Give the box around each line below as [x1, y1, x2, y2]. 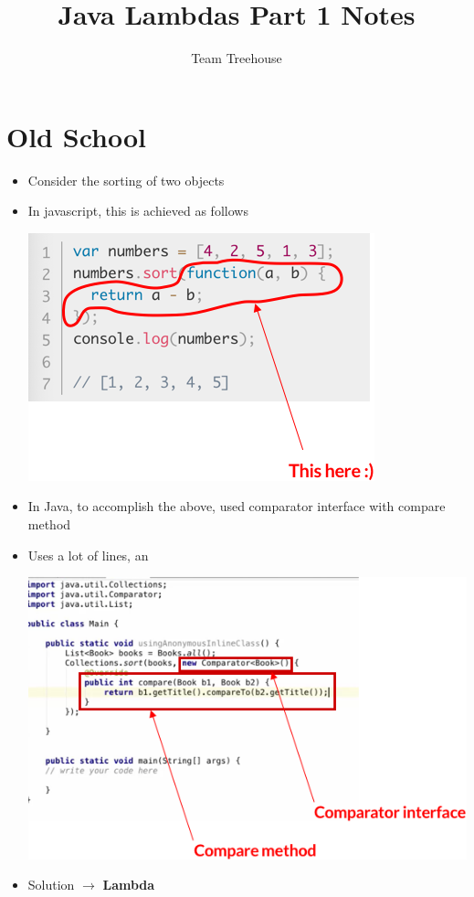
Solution [27, 875, 75, 894]
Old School [6, 117, 146, 155]
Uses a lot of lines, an [27, 545, 149, 564]
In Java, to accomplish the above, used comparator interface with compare [27, 497, 446, 516]
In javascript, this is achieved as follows [27, 201, 248, 220]
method [27, 515, 71, 534]
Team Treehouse [191, 48, 282, 68]
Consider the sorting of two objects [27, 170, 225, 189]
